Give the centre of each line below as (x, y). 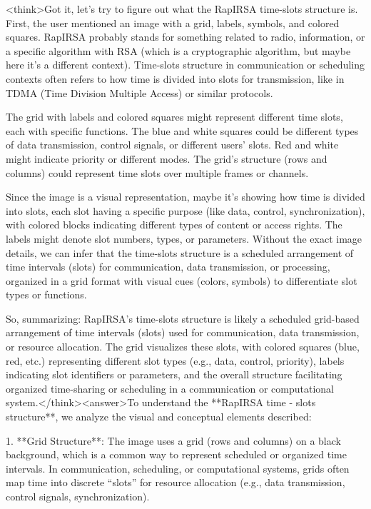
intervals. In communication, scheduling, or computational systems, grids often (178, 468)
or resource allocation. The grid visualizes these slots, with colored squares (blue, (183, 347)
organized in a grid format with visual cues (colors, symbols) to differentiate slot (182, 280)
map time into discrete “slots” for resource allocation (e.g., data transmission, (176, 482)
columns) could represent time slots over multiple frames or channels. (157, 172)
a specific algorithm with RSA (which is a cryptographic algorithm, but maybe (178, 50)
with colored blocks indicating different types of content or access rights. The (174, 225)
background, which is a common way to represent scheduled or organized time (176, 454)
